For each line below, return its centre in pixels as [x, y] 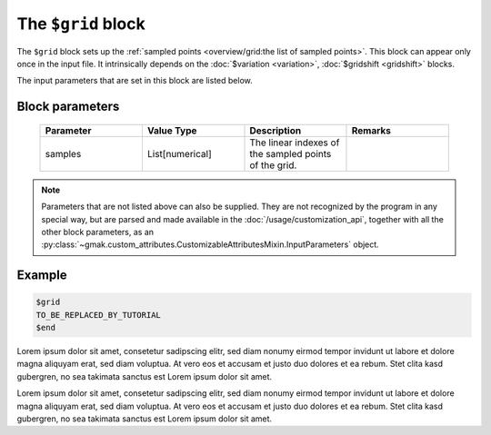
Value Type [172, 130]
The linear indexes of [295, 143]
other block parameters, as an [98, 232]
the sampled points [291, 153]
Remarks [371, 130]
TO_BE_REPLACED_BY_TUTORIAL [98, 315]
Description [276, 130]
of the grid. [273, 165]
